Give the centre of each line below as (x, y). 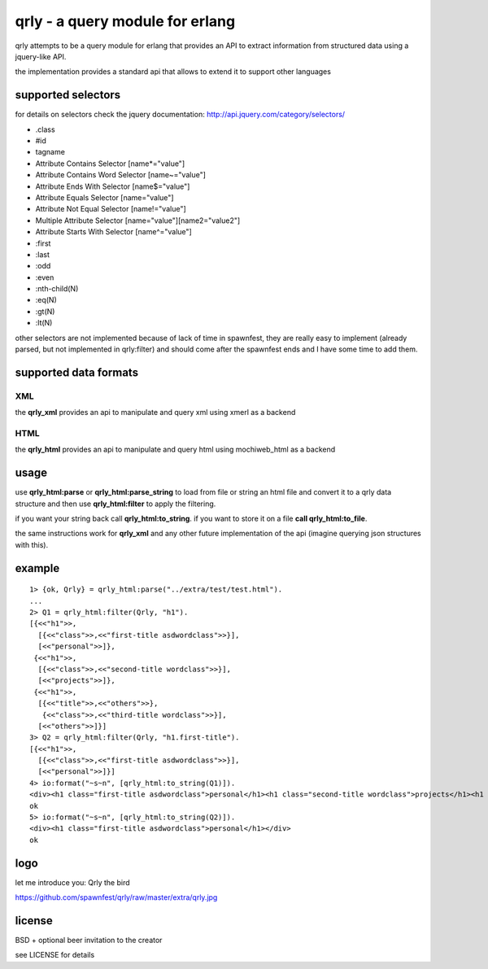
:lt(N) (44, 323)
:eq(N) (46, 300)
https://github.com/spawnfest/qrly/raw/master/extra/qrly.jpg (116, 897)
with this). (32, 544)
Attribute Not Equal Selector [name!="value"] (111, 209)
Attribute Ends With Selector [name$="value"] (113, 186)
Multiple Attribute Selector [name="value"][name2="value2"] (138, 220)
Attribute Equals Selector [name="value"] (105, 197)
